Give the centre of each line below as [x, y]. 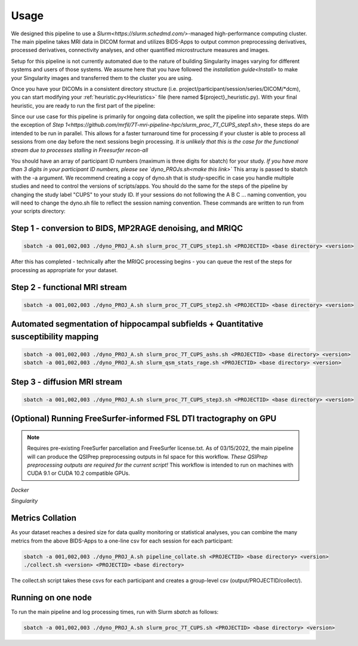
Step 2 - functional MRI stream [69, 287]
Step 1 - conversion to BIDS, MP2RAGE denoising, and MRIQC [127, 228]
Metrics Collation [44, 518]
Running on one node [52, 597]
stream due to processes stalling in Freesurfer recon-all [80, 150]
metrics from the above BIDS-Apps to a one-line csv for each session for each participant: [122, 541]
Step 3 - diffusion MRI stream [67, 382]
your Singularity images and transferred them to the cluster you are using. [102, 78]
